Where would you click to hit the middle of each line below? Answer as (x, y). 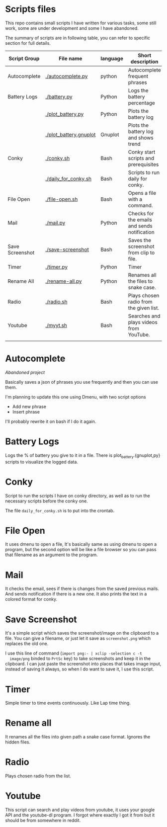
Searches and (144, 316)
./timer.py (57, 267)
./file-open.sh (62, 199)
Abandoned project (25, 372)
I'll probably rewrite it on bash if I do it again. (51, 421)
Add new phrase (29, 407)
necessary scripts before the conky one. (47, 501)
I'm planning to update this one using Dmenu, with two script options (76, 397)
